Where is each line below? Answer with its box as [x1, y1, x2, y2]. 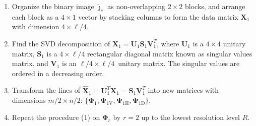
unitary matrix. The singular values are [118, 58, 240, 69]
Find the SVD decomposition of [12, 38, 110, 48]
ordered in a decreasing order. [12, 68, 104, 78]
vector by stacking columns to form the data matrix [78, 11, 238, 22]
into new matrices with [148, 85, 219, 95]
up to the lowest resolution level [141, 111, 240, 122]
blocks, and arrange [184, 1, 245, 11]
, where [156, 38, 179, 48]
